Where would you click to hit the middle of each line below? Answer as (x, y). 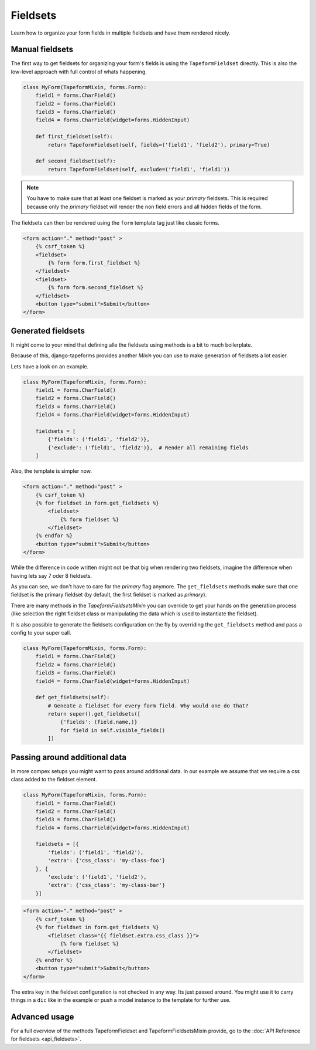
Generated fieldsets (48, 331)
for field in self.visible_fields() (113, 730)
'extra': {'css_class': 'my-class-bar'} (107, 885)
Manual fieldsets (42, 50)
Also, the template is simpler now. (51, 471)
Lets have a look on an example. (50, 366)
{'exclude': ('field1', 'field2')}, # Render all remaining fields (148, 448)
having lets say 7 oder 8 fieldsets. (51, 575)
